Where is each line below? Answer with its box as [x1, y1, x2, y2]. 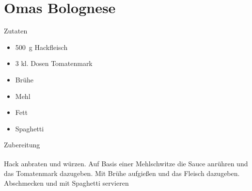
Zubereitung [4, 140, 40, 150]
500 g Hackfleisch [15, 42, 68, 52]
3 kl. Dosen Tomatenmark [15, 58, 93, 68]
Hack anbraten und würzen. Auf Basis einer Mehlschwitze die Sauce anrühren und [4, 159, 248, 169]
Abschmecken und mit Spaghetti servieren [4, 177, 129, 188]
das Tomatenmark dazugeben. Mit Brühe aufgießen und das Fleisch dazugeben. [4, 168, 240, 178]
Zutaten [4, 26, 28, 36]
